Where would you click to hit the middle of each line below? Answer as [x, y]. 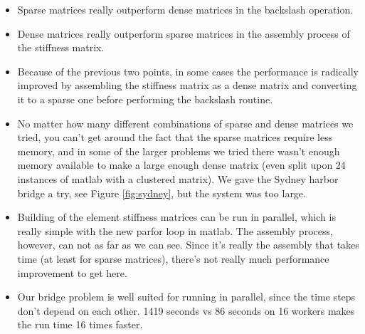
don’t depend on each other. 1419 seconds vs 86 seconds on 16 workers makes [186, 310]
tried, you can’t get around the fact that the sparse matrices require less [175, 137]
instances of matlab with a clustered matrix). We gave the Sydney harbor [178, 178]
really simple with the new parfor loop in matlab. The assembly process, [175, 230]
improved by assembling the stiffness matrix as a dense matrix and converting [187, 85]
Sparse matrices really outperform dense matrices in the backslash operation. [185, 9]
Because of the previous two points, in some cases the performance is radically [188, 71]
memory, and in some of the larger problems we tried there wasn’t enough [179, 151]
